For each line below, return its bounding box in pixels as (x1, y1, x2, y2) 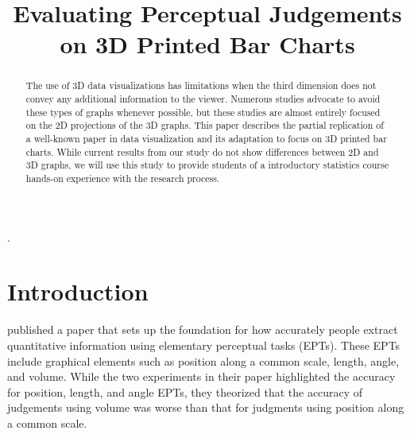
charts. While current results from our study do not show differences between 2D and (25, 145, 379, 158)
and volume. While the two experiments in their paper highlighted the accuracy (7, 368, 396, 385)
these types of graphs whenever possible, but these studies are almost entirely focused (25, 105, 381, 118)
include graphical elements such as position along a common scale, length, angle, (7, 352, 400, 369)
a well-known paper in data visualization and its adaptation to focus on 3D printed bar (25, 131, 387, 145)
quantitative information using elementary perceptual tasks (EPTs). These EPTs (7, 336, 400, 353)
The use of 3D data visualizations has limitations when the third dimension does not (25, 79, 377, 92)
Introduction (7, 275, 149, 308)
